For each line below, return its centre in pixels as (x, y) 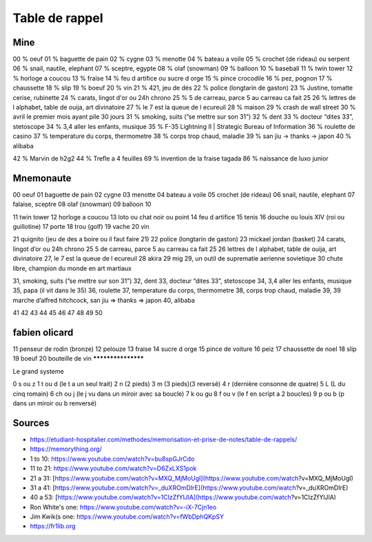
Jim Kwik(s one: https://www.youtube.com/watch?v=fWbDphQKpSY (127, 516)
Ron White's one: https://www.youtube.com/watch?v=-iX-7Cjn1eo (123, 507)
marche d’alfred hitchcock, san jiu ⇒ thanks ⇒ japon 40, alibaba (104, 300)
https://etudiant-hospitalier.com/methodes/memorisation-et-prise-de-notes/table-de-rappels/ (164, 439)
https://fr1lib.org (53, 526)
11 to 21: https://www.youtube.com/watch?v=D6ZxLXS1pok (113, 468)
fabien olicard (43, 332)
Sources (31, 423)
